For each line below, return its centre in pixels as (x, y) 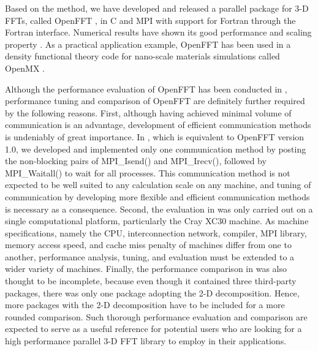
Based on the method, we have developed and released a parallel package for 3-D (157, 8)
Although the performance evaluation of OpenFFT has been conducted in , (146, 89)
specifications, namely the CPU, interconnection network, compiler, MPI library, (156, 232)
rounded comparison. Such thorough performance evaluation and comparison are (156, 316)
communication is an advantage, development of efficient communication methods (158, 125)
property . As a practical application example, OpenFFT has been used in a (148, 44)
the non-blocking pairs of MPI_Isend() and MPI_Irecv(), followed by (136, 161)
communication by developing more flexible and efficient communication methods (157, 196)
